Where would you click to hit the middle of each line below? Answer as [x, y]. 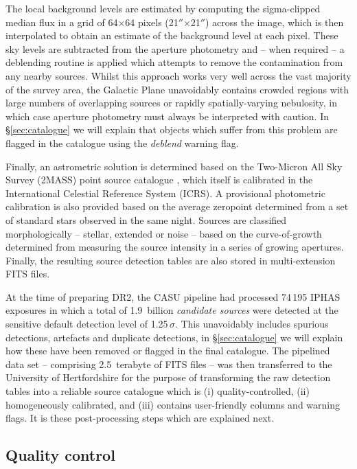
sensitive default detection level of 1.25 [87, 324]
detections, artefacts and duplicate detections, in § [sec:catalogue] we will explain [174, 337]
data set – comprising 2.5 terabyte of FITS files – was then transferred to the [169, 364]
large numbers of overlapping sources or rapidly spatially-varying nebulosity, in [171, 103]
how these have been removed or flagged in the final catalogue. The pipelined [168, 351]
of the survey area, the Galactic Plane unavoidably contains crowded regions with [177, 89]
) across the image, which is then [275, 22]
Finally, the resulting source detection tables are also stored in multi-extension [171, 260]
